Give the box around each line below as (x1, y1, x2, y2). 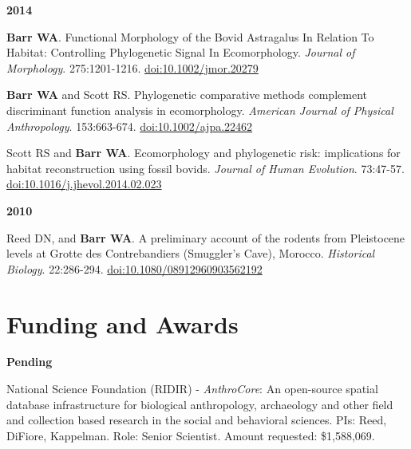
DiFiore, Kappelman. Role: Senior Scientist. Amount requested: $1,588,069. (6, 427, 375, 443)
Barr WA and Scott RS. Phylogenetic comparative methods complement (6, 86, 367, 103)
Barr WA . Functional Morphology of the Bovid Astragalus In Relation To (6, 28, 374, 45)
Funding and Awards (6, 307, 239, 340)
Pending (6, 353, 53, 370)
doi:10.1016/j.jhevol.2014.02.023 (6, 175, 162, 192)
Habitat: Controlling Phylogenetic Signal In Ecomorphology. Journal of (6, 44, 355, 61)
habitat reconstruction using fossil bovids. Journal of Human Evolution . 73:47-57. (6, 160, 405, 176)
